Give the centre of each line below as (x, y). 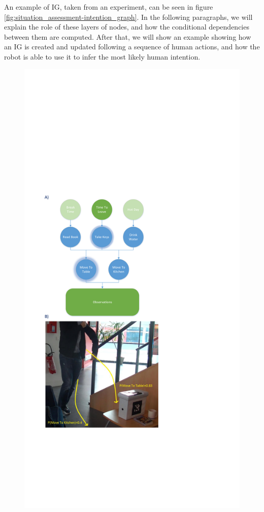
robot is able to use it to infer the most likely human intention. (102, 56)
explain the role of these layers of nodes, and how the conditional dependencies (127, 27)
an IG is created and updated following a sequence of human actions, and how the (132, 47)
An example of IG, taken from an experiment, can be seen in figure (109, 7)
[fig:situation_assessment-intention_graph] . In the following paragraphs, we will (128, 17)
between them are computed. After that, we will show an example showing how (128, 36)
